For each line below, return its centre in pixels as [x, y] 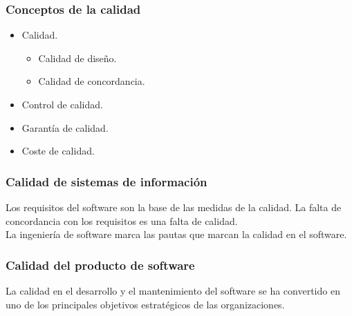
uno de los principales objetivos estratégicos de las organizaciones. [145, 304]
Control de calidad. [62, 104]
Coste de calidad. [58, 151]
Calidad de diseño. [77, 58]
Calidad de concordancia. [92, 81]
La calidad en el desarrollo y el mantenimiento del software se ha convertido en [173, 290]
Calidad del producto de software [100, 265]
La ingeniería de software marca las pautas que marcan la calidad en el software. [176, 234]
